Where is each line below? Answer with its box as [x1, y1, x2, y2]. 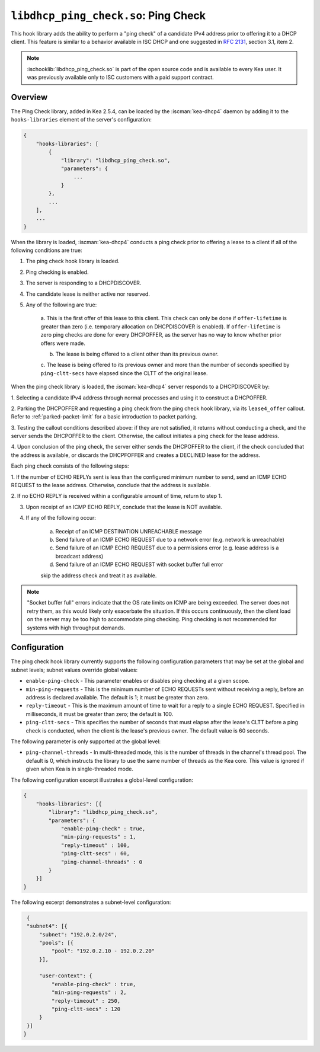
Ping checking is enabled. [25, 268, 89, 276]
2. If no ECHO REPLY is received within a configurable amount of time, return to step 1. [11, 493, 222, 500]
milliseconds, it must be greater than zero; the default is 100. [25, 710, 174, 717]
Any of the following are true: [25, 301, 97, 308]
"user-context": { [39, 973, 93, 979]
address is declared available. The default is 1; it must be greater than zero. [25, 693, 210, 701]
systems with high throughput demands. [27, 624, 126, 631]
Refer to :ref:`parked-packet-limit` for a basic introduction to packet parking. [11, 413, 197, 420]
